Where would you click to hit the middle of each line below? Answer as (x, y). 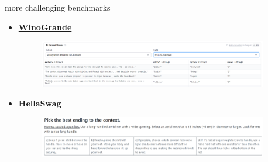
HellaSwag (40, 103)
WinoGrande (45, 27)
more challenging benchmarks (58, 7)
